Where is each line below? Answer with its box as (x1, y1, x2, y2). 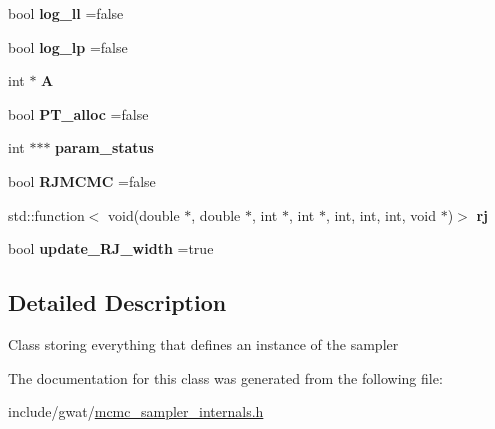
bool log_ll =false (8, 3, 124, 23)
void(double (108, 204, 180, 225)
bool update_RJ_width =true (8, 238, 214, 259)
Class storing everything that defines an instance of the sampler (8, 333, 399, 354)
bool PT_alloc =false (8, 103, 149, 124)
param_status (55, 137, 154, 158)
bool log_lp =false (8, 36, 128, 57)
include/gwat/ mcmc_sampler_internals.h (8, 401, 264, 422)
